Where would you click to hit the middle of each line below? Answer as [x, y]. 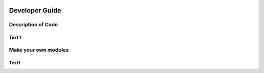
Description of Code [33, 25]
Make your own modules [39, 50]
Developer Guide [35, 10]
